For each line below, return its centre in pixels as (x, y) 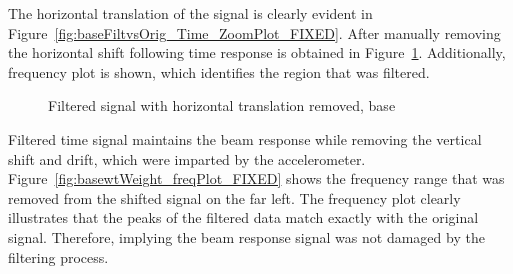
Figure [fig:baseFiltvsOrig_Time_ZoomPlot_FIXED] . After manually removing (254, 32)
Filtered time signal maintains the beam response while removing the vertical (245, 138)
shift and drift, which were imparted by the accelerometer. (187, 158)
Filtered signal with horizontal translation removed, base (222, 105)
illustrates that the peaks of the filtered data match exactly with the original (243, 217)
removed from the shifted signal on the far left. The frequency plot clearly (234, 197)
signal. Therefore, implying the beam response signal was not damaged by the (246, 236)
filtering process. (58, 256)
